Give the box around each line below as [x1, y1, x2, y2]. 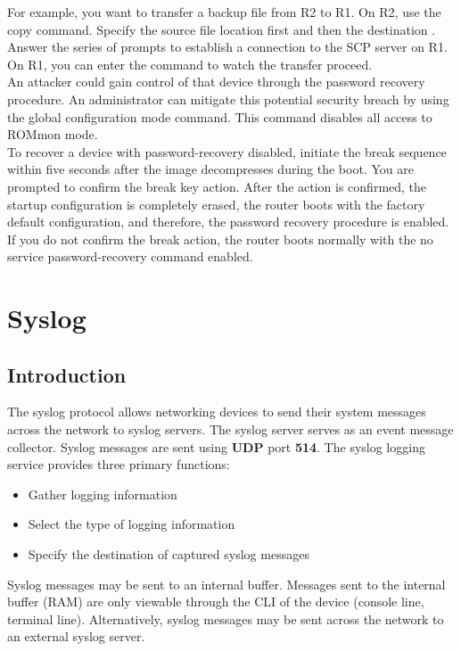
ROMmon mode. [7, 125, 98, 144]
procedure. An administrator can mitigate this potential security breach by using [7, 89, 449, 108]
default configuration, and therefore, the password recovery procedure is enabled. [7, 212, 449, 231]
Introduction [7, 360, 127, 388]
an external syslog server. [7, 627, 145, 646]
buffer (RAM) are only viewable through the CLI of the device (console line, [7, 592, 424, 611]
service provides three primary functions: [7, 455, 230, 474]
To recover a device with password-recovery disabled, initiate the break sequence [7, 142, 447, 161]
